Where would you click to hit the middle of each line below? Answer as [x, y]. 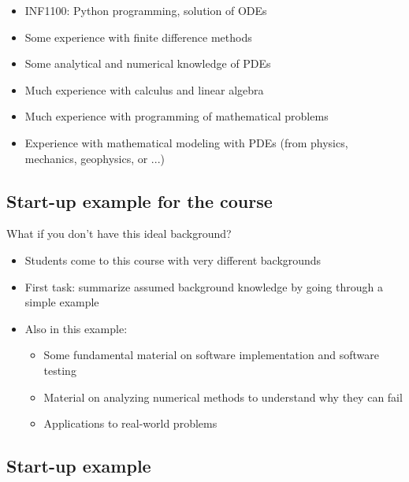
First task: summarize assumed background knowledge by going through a [204, 286]
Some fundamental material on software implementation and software [211, 355]
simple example [62, 302]
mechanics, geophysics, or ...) [95, 158]
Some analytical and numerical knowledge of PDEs [148, 63]
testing [60, 370]
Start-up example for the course [139, 200]
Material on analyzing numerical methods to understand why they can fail [223, 397]
